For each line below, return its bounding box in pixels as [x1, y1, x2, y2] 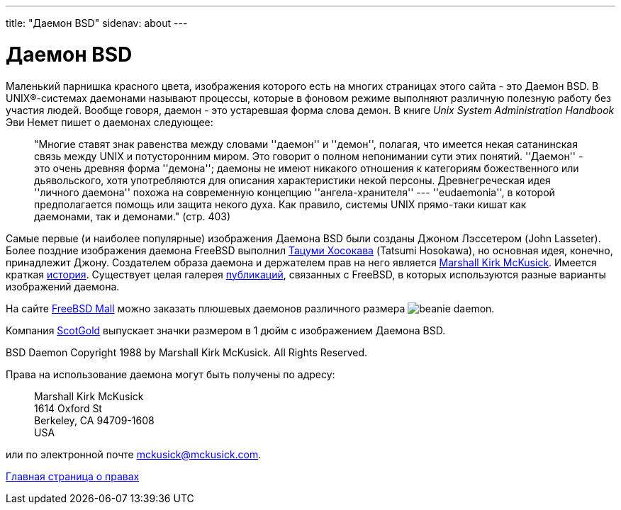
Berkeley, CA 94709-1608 [34, 414, 155, 426]
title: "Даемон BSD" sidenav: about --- [6, 17, 188, 29]
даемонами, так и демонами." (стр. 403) [34, 210, 231, 222]
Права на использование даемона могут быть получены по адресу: [6, 368, 335, 380]
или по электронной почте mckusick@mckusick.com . [6, 448, 262, 460]
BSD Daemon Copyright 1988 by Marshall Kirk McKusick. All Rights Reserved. [6, 346, 368, 358]
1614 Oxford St [34, 402, 102, 414]
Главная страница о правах [6, 470, 140, 482]
